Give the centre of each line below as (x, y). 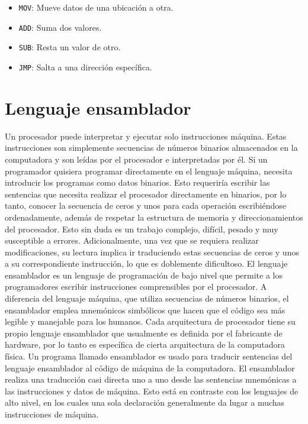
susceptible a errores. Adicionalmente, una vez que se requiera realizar (132, 240)
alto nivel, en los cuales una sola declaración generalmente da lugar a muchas (145, 402)
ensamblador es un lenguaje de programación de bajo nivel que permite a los (144, 275)
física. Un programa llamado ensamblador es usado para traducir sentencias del (149, 356)
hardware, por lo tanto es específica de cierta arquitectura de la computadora (145, 344)
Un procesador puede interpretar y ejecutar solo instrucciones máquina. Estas (146, 136)
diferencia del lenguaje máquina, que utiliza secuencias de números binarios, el (147, 298)
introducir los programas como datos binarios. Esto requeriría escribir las (137, 182)
